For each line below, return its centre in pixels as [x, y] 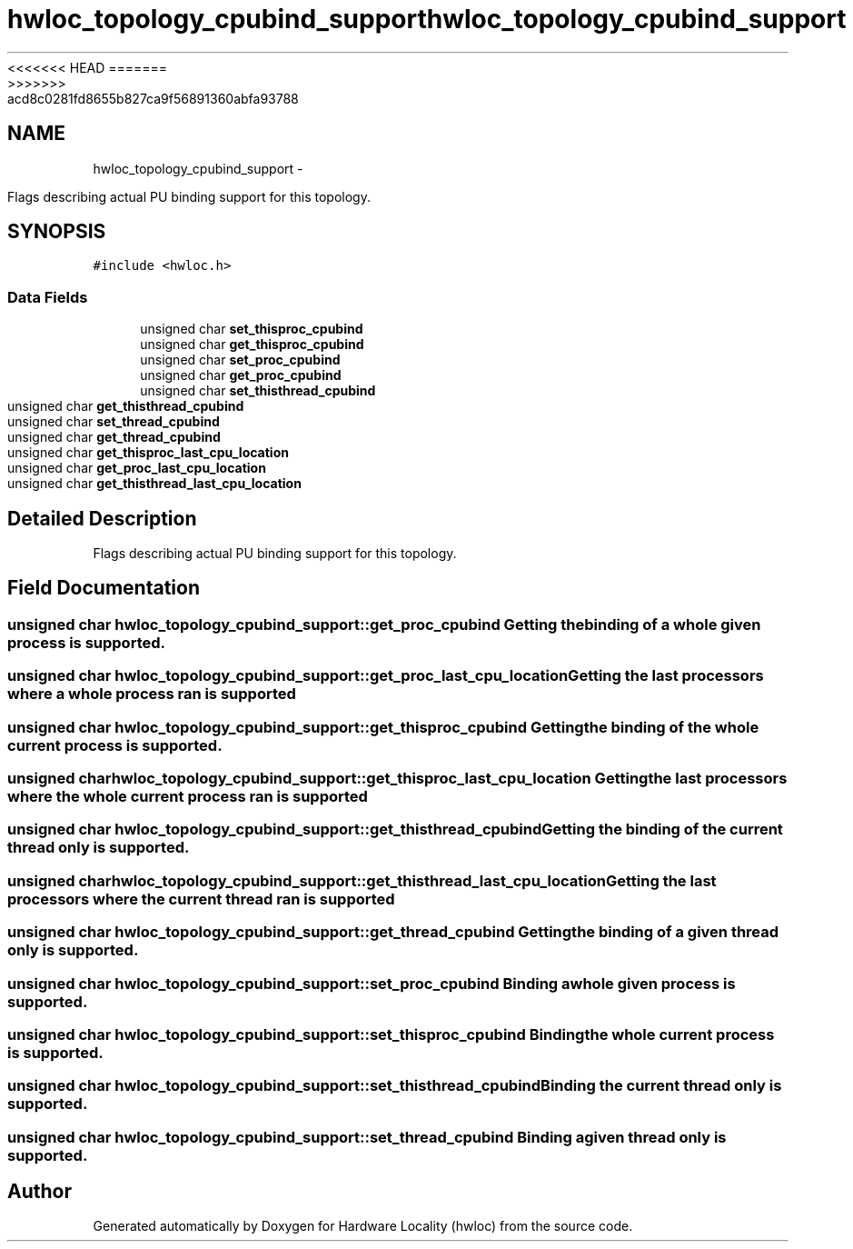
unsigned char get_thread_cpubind [114, 437]
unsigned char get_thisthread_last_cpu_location [154, 484]
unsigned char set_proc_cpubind [240, 360]
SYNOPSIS [57, 232]
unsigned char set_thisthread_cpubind [258, 391]
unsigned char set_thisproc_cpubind [252, 329]
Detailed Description [102, 518]
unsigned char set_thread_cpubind [114, 422]
